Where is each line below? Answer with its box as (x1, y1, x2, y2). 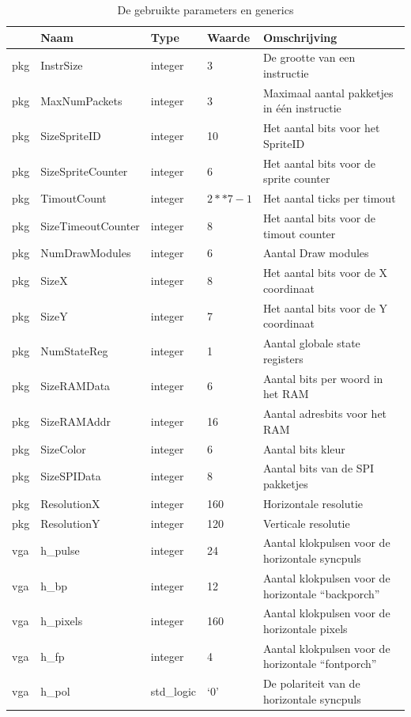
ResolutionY (40, 514, 100, 531)
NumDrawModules (40, 245, 131, 261)
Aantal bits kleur (262, 440, 345, 457)
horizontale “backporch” (262, 585, 380, 601)
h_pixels (40, 613, 83, 629)
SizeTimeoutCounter (40, 217, 140, 233)
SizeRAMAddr (40, 412, 111, 429)
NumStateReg (40, 342, 108, 358)
